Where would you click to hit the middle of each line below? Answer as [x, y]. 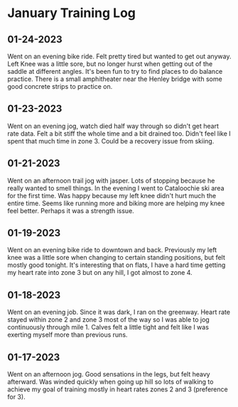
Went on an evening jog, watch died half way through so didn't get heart [113, 126]
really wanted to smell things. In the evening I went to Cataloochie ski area [116, 188]
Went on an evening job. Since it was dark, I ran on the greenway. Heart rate [119, 312]
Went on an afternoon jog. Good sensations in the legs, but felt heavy [109, 374]
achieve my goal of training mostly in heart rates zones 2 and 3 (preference [118, 389]
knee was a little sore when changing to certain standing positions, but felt [116, 258]
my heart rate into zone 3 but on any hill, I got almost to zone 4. [100, 273]
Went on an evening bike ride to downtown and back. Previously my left [112, 250]
